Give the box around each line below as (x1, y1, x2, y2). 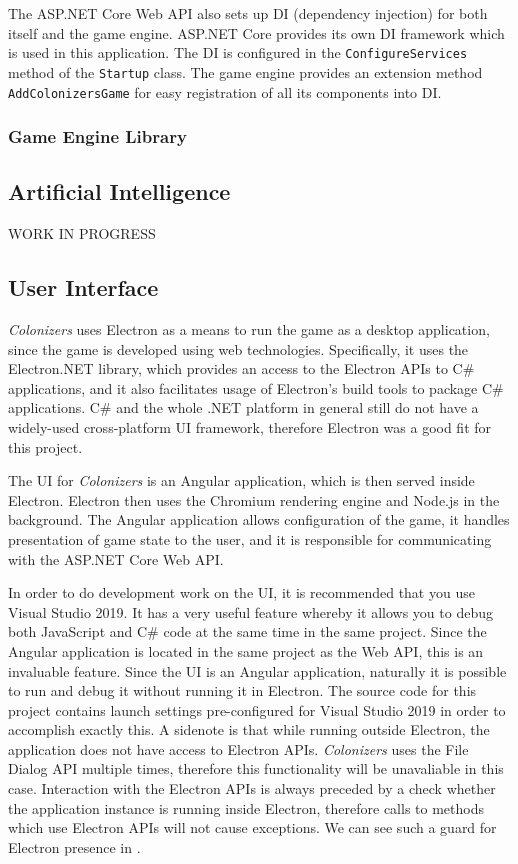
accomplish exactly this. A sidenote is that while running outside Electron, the (8, 719, 490, 740)
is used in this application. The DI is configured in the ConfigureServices (8, 42, 468, 63)
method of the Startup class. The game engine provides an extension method (8, 61, 483, 82)
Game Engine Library (8, 124, 187, 149)
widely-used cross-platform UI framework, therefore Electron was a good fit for (8, 416, 492, 437)
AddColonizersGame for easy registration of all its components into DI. (8, 81, 442, 102)
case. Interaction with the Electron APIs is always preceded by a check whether (8, 778, 496, 799)
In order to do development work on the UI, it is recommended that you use (8, 582, 475, 603)
